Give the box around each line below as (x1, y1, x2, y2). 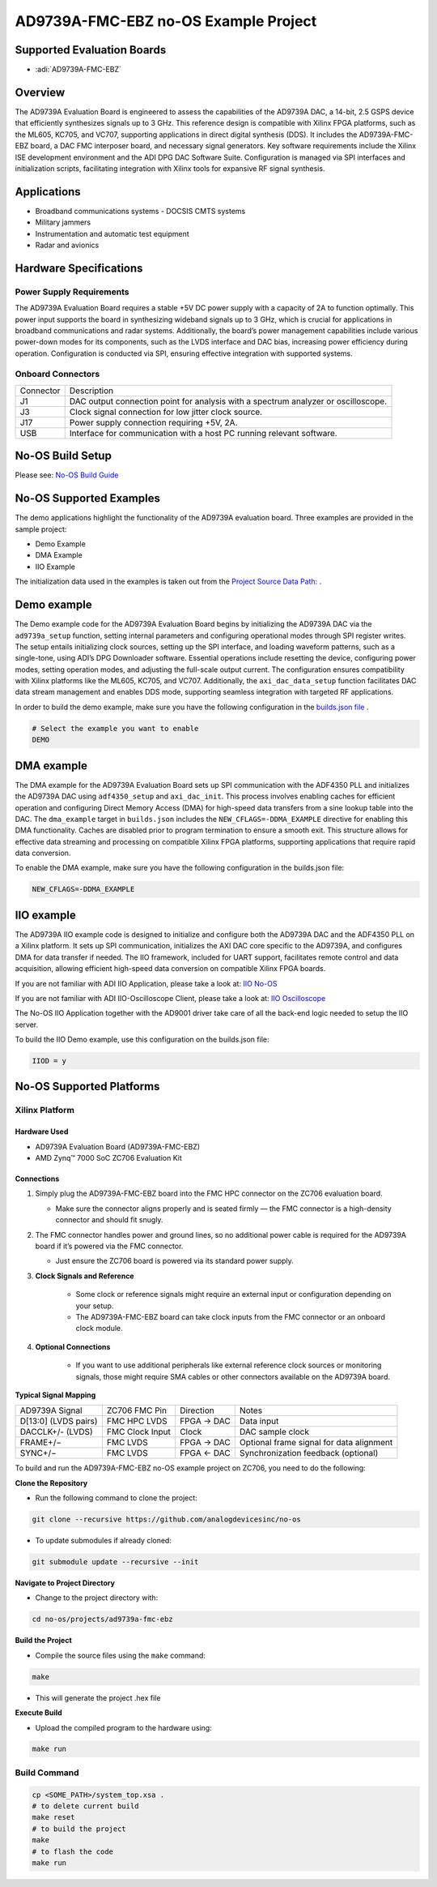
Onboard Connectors (15, 369, 100, 380)
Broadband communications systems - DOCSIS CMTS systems (35, 206, 246, 216)
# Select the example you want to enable (32, 724, 199, 733)
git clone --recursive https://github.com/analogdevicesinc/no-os (32, 1515, 301, 1524)
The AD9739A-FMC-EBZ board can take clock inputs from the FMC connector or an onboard (75, 1311, 386, 1321)
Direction (179, 1405, 214, 1416)
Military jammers (35, 217, 91, 227)
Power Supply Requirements (15, 286, 129, 297)
